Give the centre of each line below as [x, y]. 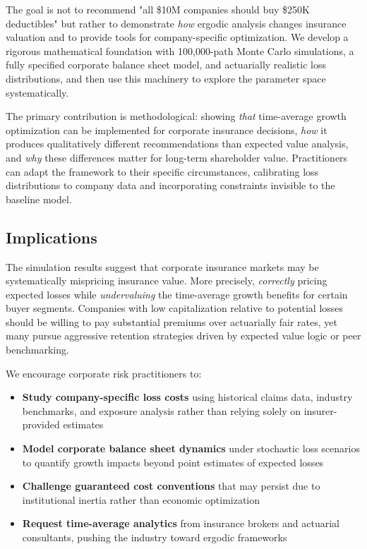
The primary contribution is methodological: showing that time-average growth [176, 116]
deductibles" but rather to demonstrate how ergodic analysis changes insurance [176, 23]
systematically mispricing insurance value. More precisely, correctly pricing [167, 280]
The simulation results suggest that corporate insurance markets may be [162, 266]
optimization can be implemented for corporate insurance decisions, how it [167, 129]
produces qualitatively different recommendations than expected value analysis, [177, 144]
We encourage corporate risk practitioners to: [104, 373]
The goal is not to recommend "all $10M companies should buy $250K [158, 9]
